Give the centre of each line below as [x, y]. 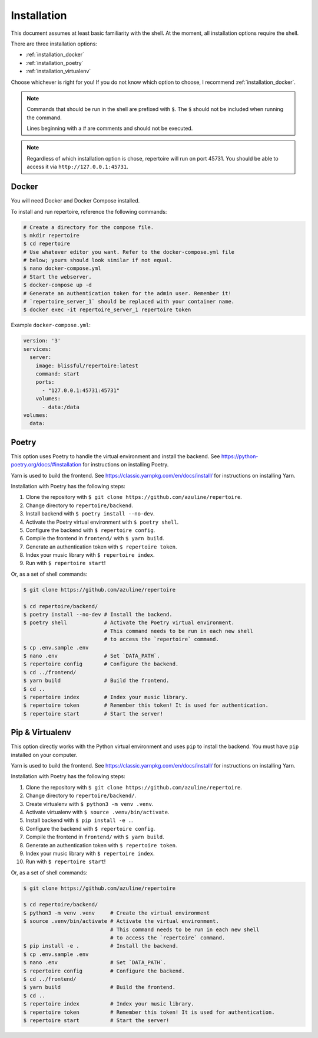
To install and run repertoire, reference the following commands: [89, 211]
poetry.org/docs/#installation [46, 465]
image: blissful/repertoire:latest [87, 365]
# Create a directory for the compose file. [89, 227]
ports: [45, 382]
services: [37, 349]
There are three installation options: [54, 44]
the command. [44, 117]
